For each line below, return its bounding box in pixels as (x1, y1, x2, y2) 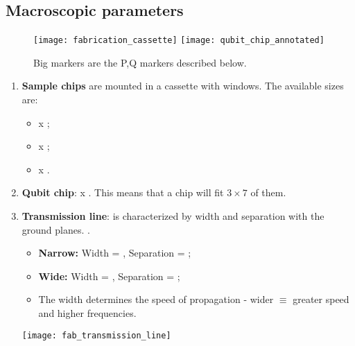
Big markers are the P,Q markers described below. (33, 55, 247, 69)
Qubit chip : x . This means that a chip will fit (21, 185, 224, 200)
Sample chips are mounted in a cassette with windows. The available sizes (21, 78, 344, 93)
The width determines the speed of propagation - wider (38, 292, 274, 306)
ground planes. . (21, 222, 90, 236)
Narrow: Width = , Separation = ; (38, 245, 191, 260)
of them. (250, 185, 286, 200)
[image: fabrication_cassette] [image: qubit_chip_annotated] (33, 35, 324, 46)
